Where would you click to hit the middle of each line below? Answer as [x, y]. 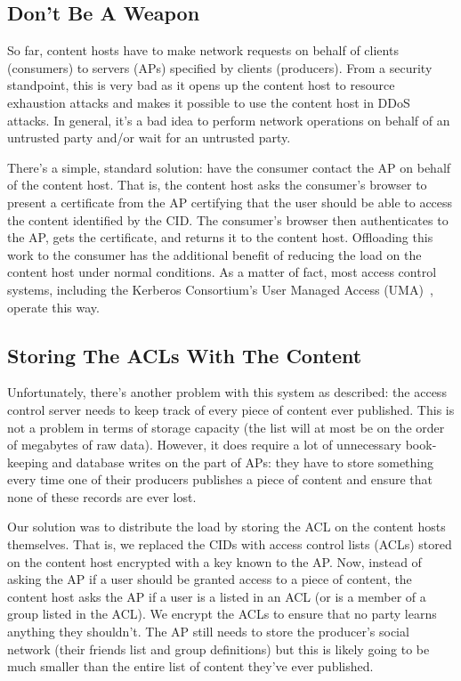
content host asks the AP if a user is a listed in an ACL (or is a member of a [217, 596]
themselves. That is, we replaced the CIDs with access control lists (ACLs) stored [230, 544]
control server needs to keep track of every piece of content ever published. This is [231, 409]
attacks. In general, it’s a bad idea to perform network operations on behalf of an [229, 120]
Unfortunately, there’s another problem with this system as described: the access [227, 392]
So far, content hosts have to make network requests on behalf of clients [203, 50]
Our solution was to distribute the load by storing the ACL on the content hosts [226, 527]
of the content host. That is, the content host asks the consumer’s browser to [217, 185]
